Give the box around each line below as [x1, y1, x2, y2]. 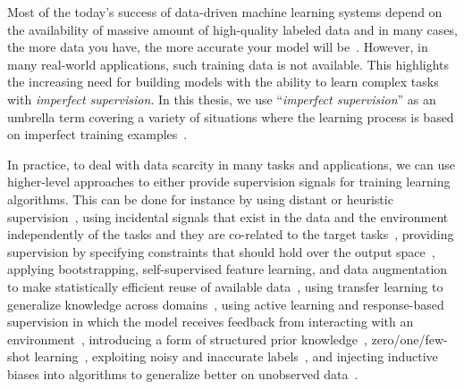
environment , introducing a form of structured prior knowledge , [7, 329, 367, 348]
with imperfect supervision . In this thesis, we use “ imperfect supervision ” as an [7, 89, 436, 108]
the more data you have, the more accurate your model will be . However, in [7, 37, 428, 56]
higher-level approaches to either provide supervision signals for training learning [7, 172, 451, 191]
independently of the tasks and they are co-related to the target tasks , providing [7, 225, 454, 244]
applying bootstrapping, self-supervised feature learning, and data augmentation [7, 260, 448, 278]
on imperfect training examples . [7, 125, 188, 144]
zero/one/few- [371, 329, 448, 348]
